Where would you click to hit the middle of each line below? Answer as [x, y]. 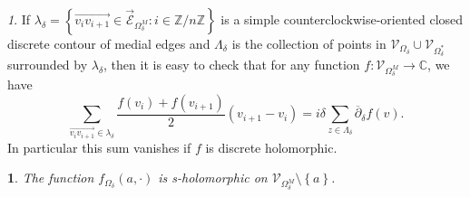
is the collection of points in [309, 43]
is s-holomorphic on [213, 178]
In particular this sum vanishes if [99, 147]
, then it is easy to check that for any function [232, 65]
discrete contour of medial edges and [109, 43]
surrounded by [48, 65]
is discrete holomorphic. [271, 147]
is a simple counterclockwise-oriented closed [342, 19]
